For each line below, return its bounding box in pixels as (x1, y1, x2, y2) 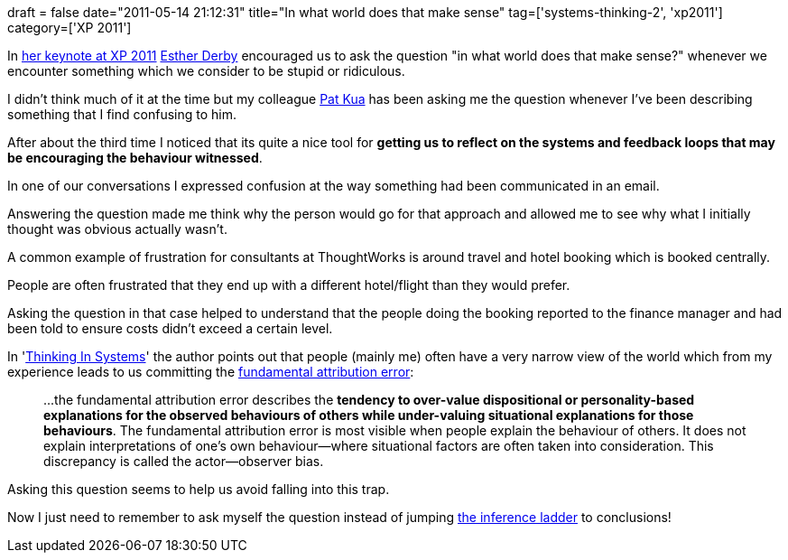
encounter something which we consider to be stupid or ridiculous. (7, 63, 405, 79)
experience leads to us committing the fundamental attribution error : (7, 364, 414, 379)
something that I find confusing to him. (7, 107, 236, 122)
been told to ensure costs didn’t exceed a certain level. (7, 321, 333, 336)
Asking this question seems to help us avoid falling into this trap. (7, 481, 390, 497)
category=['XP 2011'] (7, 20, 132, 35)
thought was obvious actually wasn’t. (7, 221, 227, 237)
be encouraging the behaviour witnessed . (7, 150, 263, 165)
